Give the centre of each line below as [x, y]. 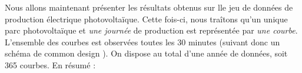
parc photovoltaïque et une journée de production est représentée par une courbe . [151, 30]
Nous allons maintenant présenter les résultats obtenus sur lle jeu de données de [149, 7]
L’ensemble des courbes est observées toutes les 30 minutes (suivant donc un [142, 42]
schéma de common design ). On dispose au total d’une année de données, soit [146, 53]
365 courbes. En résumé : [50, 64]
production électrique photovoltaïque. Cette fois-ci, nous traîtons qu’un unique [146, 19]
